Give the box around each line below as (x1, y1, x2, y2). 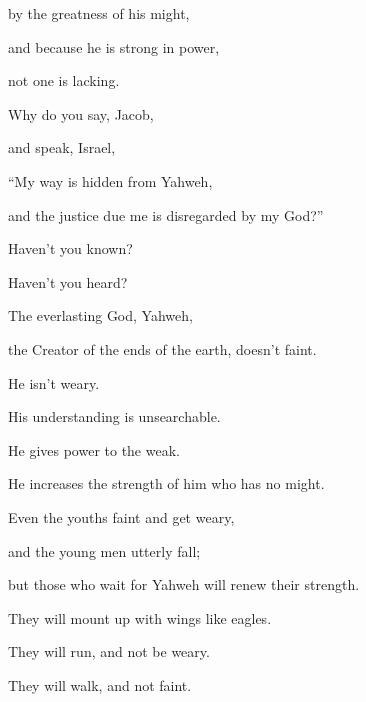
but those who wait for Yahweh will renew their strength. (8, 574, 360, 595)
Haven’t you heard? (8, 271, 128, 292)
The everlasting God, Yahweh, (8, 305, 193, 326)
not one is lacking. (8, 70, 120, 91)
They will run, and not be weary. (8, 641, 210, 662)
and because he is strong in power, (8, 36, 220, 57)
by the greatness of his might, (8, 3, 190, 23)
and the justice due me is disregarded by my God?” (8, 204, 324, 225)
